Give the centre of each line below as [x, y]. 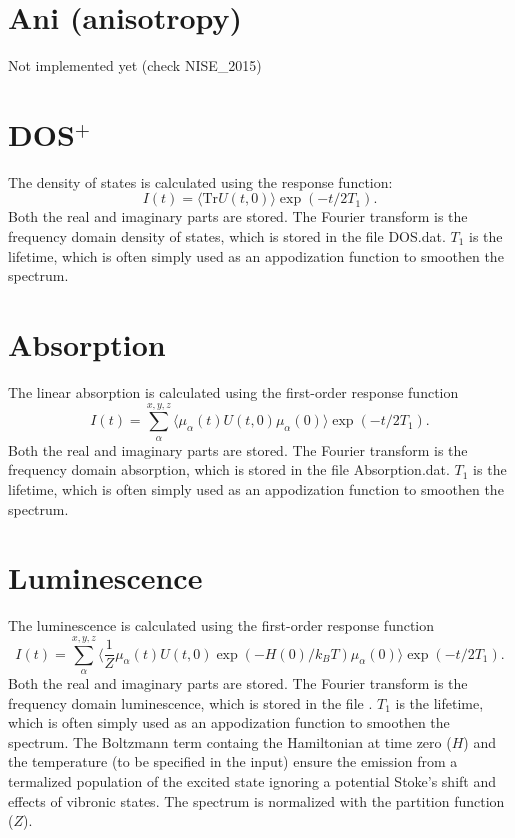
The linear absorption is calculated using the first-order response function [233, 391]
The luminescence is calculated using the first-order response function [221, 625]
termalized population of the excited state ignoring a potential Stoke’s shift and [252, 780]
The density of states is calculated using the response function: [200, 181]
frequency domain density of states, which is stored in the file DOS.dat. [227, 236]
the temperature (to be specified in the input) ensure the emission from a [233, 761]
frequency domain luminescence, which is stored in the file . [190, 702]
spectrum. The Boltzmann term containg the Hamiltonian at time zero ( [230, 741]
